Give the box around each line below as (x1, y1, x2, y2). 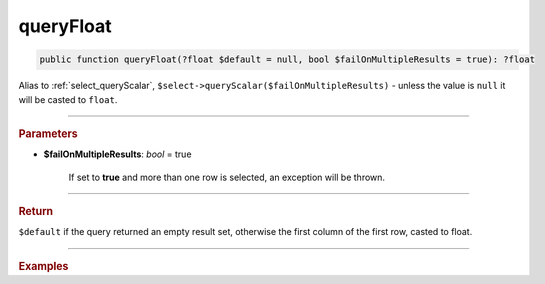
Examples (18, 259, 69, 273)
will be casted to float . (18, 93, 118, 105)
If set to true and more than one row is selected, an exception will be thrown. (68, 171, 385, 183)
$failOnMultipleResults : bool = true (43, 148, 192, 160)
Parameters (18, 126, 79, 140)
